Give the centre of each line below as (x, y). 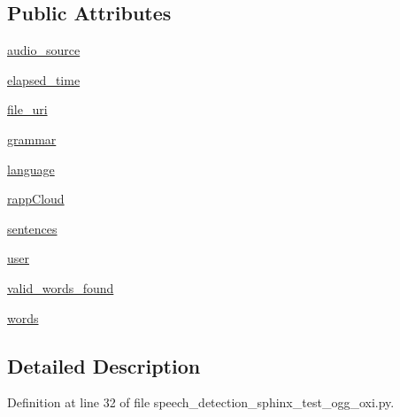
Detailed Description (104, 365)
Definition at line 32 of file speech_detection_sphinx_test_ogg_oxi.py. (201, 402)
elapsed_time (44, 79)
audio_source (44, 50)
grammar (32, 139)
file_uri (27, 109)
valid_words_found (61, 287)
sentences (32, 228)
